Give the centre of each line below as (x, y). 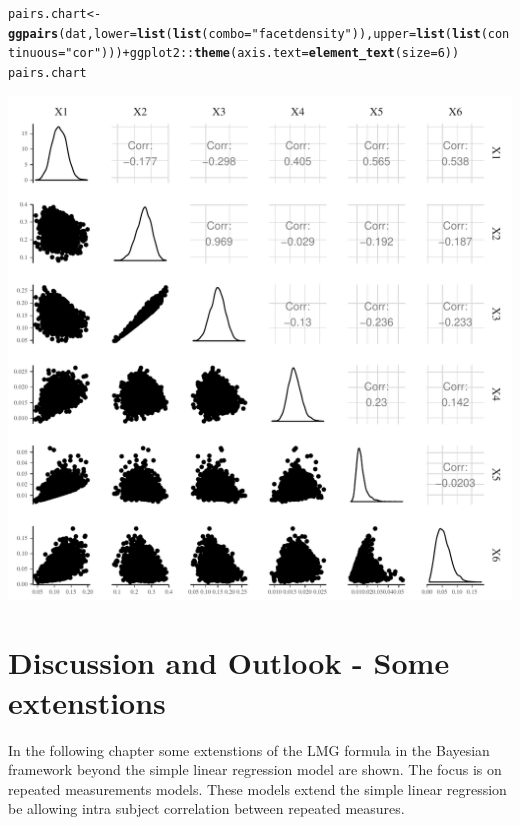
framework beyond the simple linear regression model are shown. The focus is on (255, 769)
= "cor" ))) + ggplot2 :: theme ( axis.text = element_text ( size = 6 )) (259, 53)
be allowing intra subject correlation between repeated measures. (206, 808)
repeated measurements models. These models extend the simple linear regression (257, 788)
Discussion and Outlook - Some (229, 662)
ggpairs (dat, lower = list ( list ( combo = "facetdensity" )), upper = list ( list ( (248, 33)
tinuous (33, 53)
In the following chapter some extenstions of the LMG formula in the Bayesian (249, 749)
